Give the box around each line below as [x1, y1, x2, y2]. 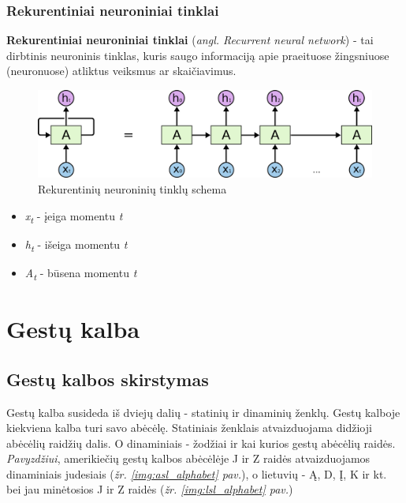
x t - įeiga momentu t [24, 207, 123, 226]
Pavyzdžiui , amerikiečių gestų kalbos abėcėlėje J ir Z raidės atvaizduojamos [6, 450, 371, 467]
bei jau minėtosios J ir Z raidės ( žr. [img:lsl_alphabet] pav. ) [6, 481, 293, 497]
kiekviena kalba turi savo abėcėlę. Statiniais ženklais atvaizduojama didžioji [6, 419, 372, 436]
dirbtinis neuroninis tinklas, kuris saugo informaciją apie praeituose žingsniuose [6, 47, 389, 63]
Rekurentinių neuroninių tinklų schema [38, 180, 227, 197]
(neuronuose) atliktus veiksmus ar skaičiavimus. [6, 62, 237, 79]
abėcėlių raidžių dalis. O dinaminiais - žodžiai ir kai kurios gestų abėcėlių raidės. [6, 434, 396, 451]
